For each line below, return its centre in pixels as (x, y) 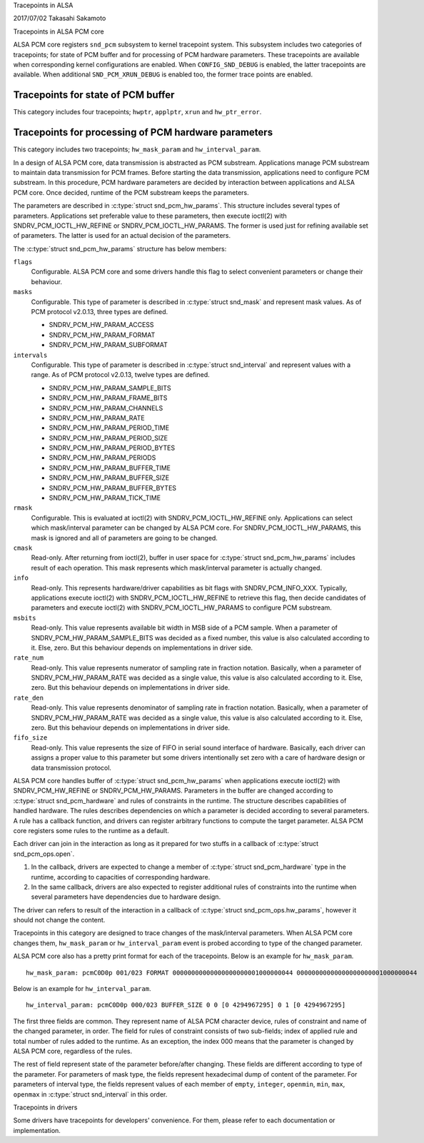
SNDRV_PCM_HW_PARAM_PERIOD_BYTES (112, 448)
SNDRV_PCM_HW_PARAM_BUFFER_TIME (110, 468)
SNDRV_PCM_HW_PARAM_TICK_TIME (105, 498)
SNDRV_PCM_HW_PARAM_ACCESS (101, 325)
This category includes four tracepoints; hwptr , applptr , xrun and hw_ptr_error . (137, 112)
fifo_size (30, 738)
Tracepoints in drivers (45, 1107)
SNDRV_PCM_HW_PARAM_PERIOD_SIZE (108, 438)
